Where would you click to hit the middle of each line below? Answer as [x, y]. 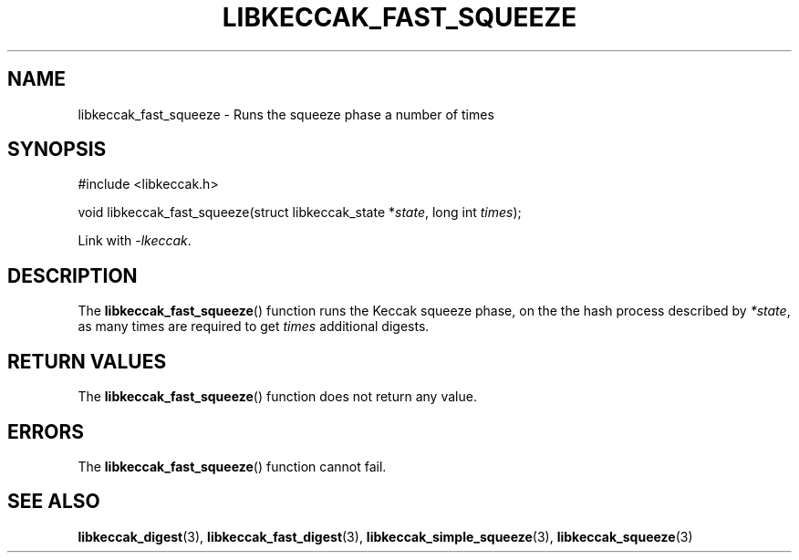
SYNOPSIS [57, 150]
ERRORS [46, 431]
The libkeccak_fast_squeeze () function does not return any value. [277, 397]
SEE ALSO [54, 502]
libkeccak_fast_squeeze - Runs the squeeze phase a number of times [286, 114]
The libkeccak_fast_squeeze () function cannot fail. [232, 466]
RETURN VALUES [87, 361]
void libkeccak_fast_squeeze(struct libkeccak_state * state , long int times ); [300, 213]
